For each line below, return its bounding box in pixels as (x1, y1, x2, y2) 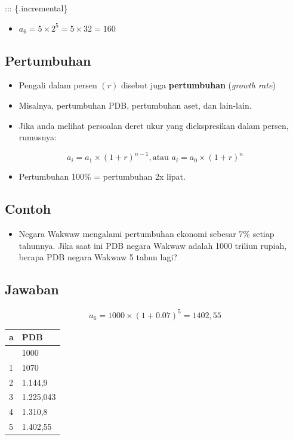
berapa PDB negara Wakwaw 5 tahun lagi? (18, 251, 177, 263)
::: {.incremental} (5, 2, 68, 14)
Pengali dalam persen (18, 79, 97, 91)
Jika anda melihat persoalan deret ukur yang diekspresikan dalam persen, (18, 119, 289, 131)
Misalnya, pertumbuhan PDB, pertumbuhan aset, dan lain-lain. (18, 99, 252, 111)
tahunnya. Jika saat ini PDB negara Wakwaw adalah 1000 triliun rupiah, (18, 239, 287, 251)
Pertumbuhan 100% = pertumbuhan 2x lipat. (18, 170, 186, 183)
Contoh (5, 199, 51, 218)
